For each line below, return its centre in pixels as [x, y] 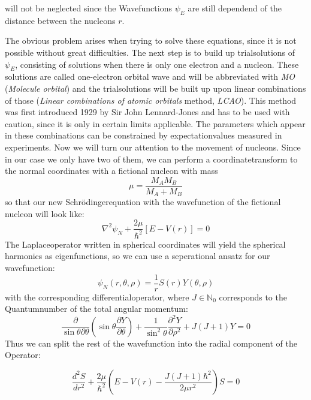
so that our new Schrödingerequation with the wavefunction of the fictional [143, 202]
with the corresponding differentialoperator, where [97, 297]
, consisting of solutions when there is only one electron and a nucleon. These [157, 64]
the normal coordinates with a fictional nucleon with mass [111, 171]
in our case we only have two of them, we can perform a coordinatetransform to [151, 159]
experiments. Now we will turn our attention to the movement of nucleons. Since [153, 147]
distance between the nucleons [60, 20]
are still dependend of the [235, 8]
